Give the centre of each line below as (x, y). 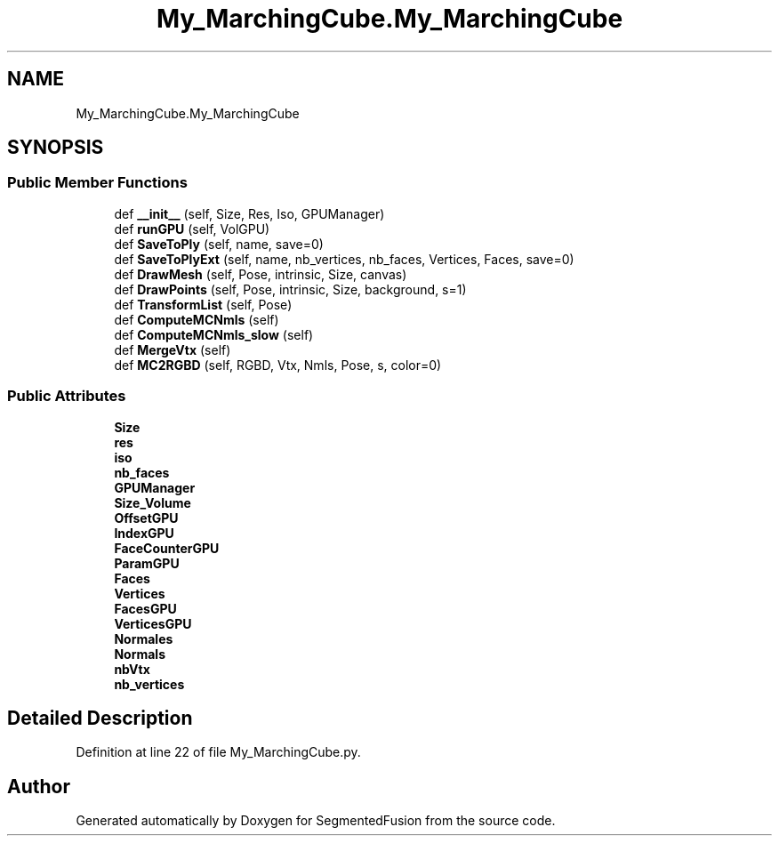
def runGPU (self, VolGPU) (192, 229)
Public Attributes (67, 396)
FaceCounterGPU (167, 548)
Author (39, 786)
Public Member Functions (97, 183)
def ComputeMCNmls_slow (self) (214, 334)
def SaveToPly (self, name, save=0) (219, 244)
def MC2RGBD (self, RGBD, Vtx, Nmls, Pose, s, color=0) (278, 365)
